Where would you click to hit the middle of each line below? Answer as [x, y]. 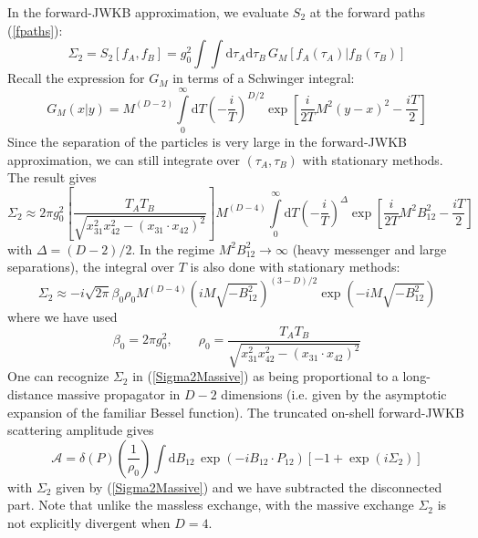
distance [30, 393]
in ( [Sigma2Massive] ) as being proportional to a [265, 376]
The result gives [52, 177]
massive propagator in [119, 393]
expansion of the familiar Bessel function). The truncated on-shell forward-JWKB [236, 412]
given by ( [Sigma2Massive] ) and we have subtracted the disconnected [249, 486]
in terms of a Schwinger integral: [264, 78]
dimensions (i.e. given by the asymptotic [334, 393]
